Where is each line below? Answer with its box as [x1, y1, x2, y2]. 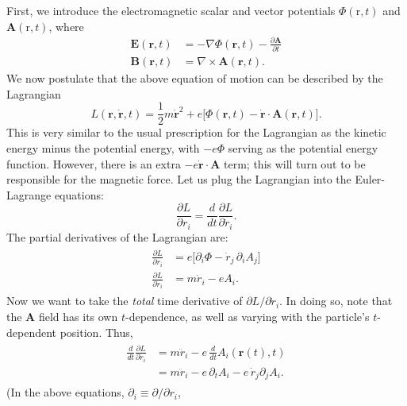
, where [48, 17, 84, 34]
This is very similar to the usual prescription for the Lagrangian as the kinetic [6, 124, 386, 141]
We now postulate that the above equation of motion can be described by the [6, 70, 383, 87]
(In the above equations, [6, 384, 125, 400]
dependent [6, 323, 57, 340]
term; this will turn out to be [224, 155, 366, 172]
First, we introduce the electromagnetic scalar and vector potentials [6, 2, 336, 18]
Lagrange [6, 186, 52, 203]
